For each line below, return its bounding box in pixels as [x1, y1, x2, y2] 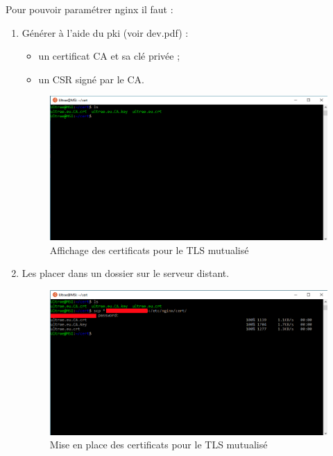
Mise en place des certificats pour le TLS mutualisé [49, 437, 268, 452]
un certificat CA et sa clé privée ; [38, 49, 180, 63]
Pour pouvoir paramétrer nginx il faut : [6, 2, 173, 16]
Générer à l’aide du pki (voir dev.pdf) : [22, 25, 189, 40]
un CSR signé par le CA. [38, 71, 144, 86]
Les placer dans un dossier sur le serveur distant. [22, 266, 230, 280]
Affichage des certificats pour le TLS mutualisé [49, 242, 249, 257]
